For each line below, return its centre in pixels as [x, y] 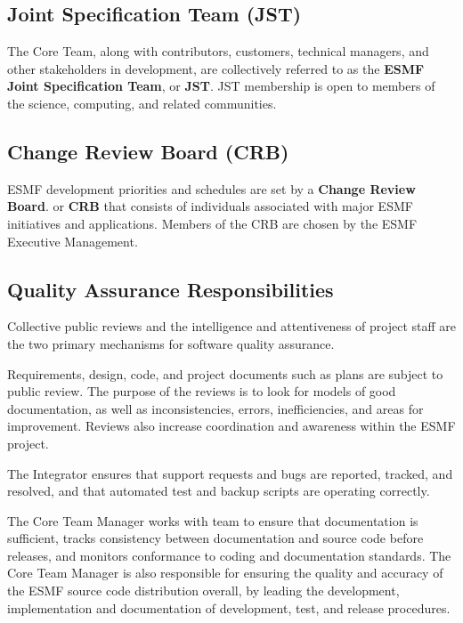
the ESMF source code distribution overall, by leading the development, [203, 591]
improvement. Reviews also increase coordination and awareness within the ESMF [231, 426]
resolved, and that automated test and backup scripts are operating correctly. [219, 491]
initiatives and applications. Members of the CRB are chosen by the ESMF [212, 223]
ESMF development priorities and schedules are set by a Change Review [211, 188]
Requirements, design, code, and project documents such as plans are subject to [225, 373]
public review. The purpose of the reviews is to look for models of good [202, 391]
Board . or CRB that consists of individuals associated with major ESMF [210, 206]
